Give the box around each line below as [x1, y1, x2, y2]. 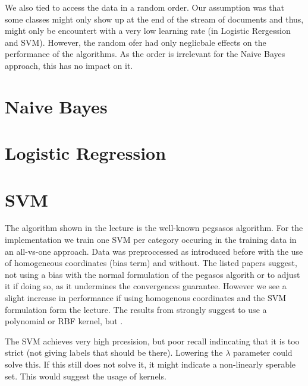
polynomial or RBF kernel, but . [5, 315, 123, 327]
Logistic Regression [5, 141, 166, 165]
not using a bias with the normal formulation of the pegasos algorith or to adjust [5, 268, 300, 280]
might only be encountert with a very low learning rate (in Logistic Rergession [5, 24, 291, 37]
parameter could [233, 346, 293, 359]
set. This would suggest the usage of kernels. [5, 369, 166, 382]
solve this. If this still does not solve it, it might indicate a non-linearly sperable [5, 357, 296, 370]
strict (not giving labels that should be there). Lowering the [5, 346, 223, 359]
